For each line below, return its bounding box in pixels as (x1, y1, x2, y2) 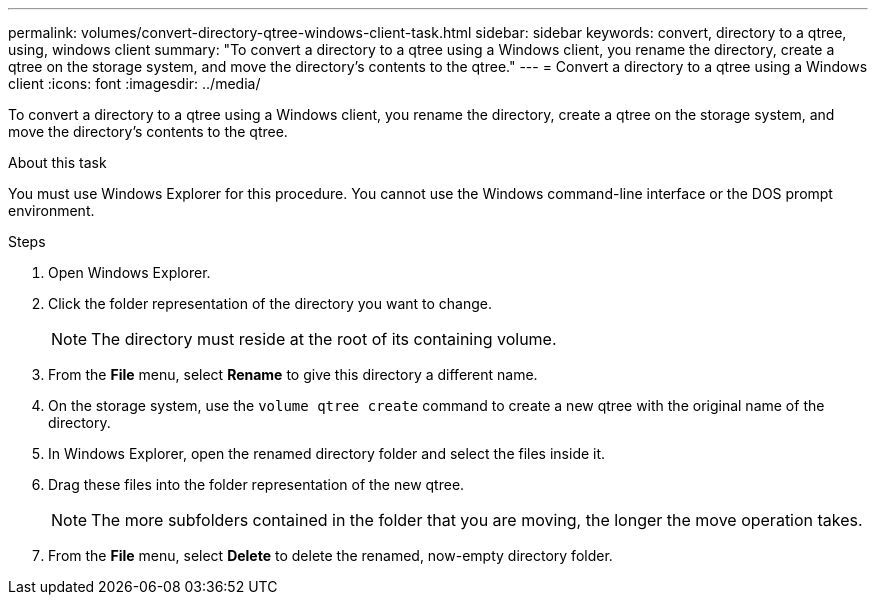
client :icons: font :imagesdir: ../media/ (8, 75, 261, 92)
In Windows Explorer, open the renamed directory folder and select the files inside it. (48, 445, 606, 462)
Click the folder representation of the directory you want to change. (48, 295, 493, 312)
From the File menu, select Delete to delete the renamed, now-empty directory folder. (48, 547, 613, 564)
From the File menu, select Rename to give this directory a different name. (48, 366, 538, 383)
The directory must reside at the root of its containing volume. (91, 329, 557, 349)
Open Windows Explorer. (48, 264, 211, 281)
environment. (8, 202, 95, 219)
